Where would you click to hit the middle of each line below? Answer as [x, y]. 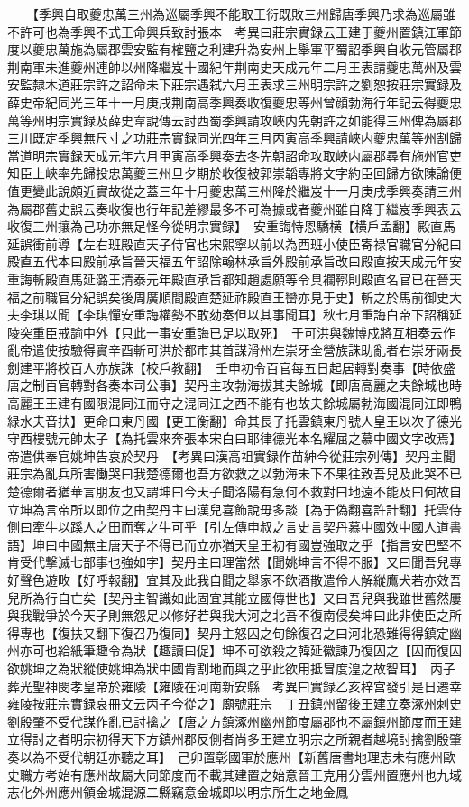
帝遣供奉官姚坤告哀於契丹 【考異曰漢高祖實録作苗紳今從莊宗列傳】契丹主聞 [231, 455]
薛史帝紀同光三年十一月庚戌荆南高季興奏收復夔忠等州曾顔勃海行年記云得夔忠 [234, 102]
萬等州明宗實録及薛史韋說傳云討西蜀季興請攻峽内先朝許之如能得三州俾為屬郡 [234, 120]
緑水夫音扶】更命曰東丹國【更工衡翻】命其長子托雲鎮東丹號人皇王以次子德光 [234, 420]
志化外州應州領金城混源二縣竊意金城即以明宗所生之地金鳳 [178, 792]
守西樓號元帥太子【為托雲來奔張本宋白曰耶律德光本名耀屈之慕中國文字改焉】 [234, 438]
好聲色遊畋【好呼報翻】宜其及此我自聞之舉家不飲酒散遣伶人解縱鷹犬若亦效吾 [234, 580]
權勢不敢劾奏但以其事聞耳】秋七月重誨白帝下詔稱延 [310, 315]
